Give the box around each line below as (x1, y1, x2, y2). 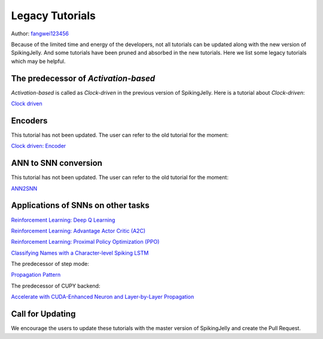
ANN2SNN (11, 184, 38, 192)
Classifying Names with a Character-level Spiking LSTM (11, 249, 149, 256)
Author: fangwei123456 (11, 30, 69, 37)
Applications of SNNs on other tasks (11, 201, 150, 211)
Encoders (11, 116, 48, 126)
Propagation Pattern (11, 271, 61, 279)
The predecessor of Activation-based (11, 73, 156, 83)
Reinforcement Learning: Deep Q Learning (11, 216, 115, 223)
